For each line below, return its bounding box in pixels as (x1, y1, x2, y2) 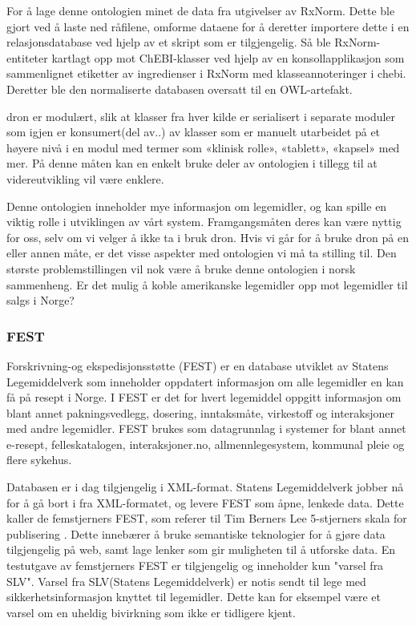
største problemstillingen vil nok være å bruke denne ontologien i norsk (6, 260, 356, 277)
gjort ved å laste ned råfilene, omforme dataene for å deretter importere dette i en (6, 18, 410, 34)
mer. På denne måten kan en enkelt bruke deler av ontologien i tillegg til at (6, 155, 378, 172)
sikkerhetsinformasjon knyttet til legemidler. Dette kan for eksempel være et (6, 588, 381, 605)
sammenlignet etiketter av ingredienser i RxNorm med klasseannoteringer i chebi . (6, 65, 406, 82)
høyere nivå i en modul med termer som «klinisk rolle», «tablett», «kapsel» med (6, 139, 400, 155)
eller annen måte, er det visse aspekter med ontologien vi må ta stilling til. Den (6, 244, 397, 261)
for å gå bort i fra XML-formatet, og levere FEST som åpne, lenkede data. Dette (6, 494, 404, 511)
